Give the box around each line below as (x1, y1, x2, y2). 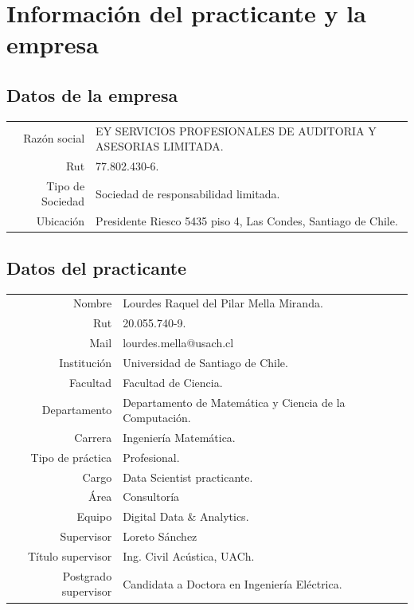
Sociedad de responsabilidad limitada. (96, 185, 280, 201)
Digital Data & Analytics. (123, 508, 249, 525)
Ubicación (36, 213, 85, 229)
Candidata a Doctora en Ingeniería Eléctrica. (123, 575, 342, 592)
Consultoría (123, 488, 180, 505)
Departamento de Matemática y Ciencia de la (123, 393, 346, 410)
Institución (59, 354, 112, 370)
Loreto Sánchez (123, 528, 197, 545)
